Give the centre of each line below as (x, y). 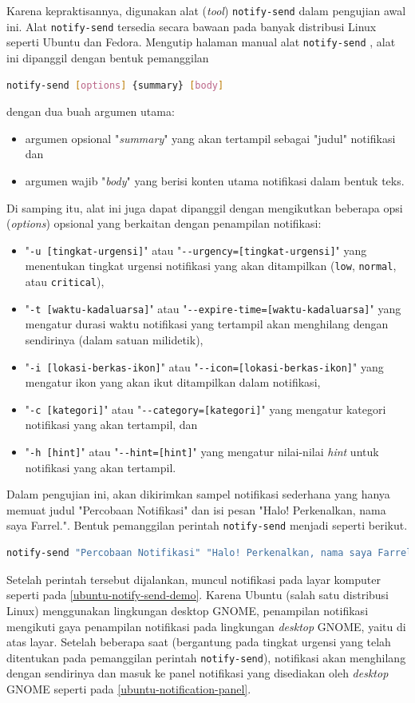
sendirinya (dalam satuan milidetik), (114, 339)
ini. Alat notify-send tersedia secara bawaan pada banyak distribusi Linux (192, 26)
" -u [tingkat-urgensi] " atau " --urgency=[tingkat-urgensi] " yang (196, 250)
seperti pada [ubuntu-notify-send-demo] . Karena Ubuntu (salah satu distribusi (198, 595)
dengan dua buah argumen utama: (91, 111)
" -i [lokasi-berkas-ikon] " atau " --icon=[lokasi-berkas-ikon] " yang (204, 366)
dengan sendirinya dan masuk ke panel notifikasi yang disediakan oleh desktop (198, 673)
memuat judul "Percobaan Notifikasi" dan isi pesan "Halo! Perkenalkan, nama (196, 509)
